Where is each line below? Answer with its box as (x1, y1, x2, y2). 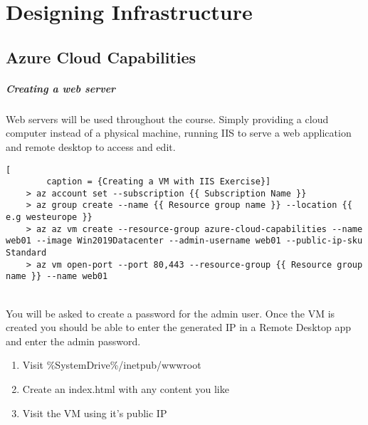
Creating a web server (6, 80, 116, 95)
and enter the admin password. (6, 333, 141, 348)
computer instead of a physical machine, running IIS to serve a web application (6, 125, 352, 140)
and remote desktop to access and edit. (6, 139, 176, 154)
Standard (6, 248, 47, 258)
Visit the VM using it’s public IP (22, 405, 167, 420)
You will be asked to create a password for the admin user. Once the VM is (6, 305, 335, 320)
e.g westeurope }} (6, 212, 93, 223)
